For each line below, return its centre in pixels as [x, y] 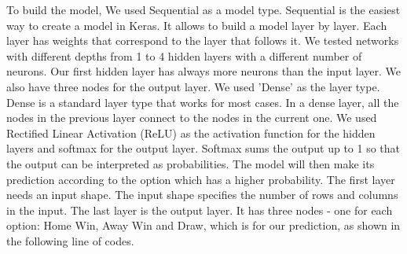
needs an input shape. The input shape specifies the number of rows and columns [202, 195]
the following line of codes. [70, 240]
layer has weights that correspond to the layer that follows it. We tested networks [203, 40]
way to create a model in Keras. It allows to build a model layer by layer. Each [197, 25]
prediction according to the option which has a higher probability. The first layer [201, 179]
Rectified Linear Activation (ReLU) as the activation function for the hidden [191, 133]
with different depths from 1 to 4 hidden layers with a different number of [184, 55]
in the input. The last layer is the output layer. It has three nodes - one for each [200, 210]
